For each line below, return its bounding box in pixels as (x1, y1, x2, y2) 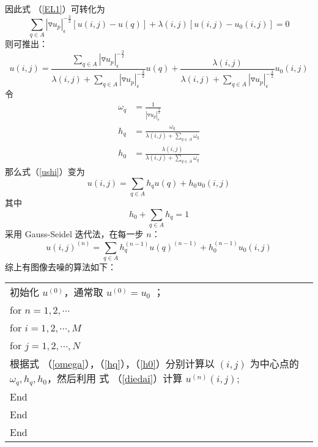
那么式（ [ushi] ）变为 (5, 165, 85, 178)
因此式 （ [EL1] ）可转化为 (5, 2, 105, 15)
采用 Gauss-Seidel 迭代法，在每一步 (5, 227, 144, 240)
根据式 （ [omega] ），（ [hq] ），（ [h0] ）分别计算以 (10, 356, 215, 371)
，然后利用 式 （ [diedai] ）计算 (46, 371, 183, 386)
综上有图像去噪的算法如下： (5, 260, 116, 273)
